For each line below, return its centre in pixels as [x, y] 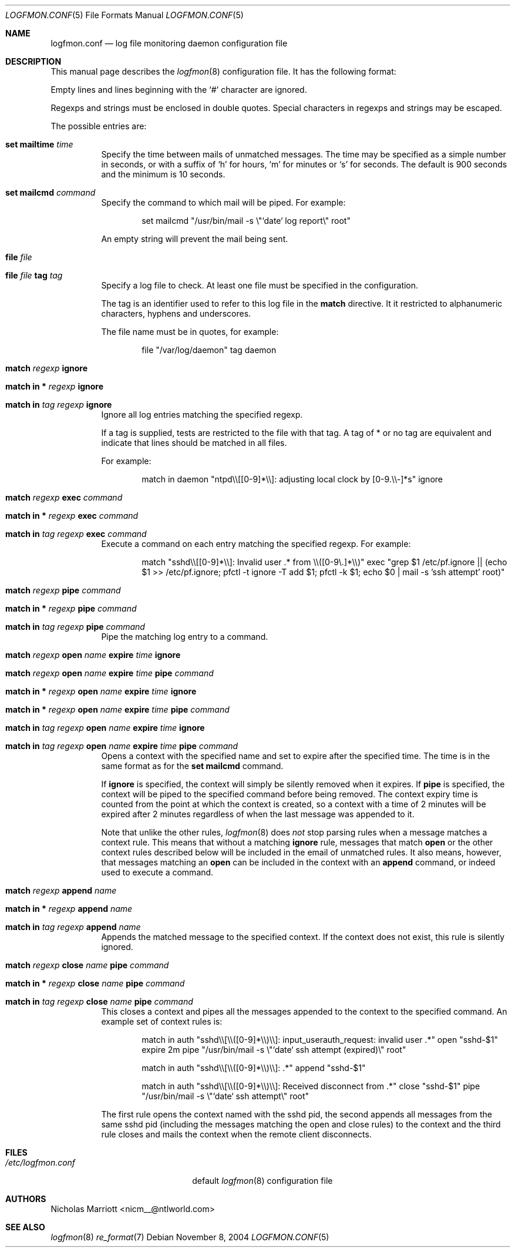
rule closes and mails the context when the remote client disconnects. [236, 1134]
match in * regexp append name [69, 909]
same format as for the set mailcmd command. [192, 766]
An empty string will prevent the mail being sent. [195, 239]
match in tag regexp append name [73, 927]
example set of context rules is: [162, 1021]
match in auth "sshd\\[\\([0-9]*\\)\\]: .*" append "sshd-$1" [254, 1068]
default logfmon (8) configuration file [262, 1181]
